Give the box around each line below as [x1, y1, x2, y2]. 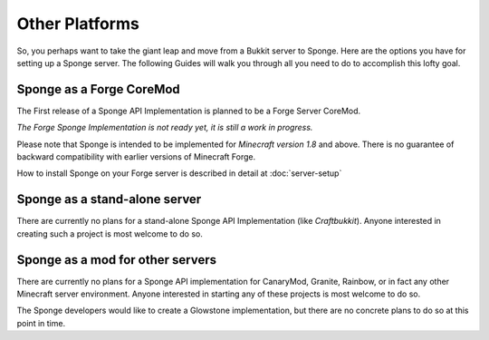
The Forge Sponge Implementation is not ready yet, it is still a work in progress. [16, 122, 313, 133]
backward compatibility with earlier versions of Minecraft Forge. [16, 151, 256, 162]
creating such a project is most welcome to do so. [16, 228, 204, 239]
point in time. [16, 317, 66, 328]
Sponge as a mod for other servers [16, 252, 217, 267]
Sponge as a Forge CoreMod [16, 82, 180, 97]
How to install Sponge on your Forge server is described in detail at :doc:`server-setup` [16, 168, 342, 179]
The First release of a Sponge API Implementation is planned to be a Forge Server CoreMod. [16, 105, 361, 116]
